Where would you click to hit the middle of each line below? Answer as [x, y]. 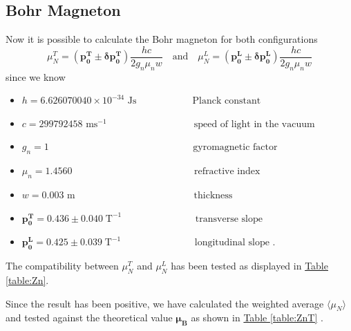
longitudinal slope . [235, 243]
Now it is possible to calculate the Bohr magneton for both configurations [162, 39]
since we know [36, 76]
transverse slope [229, 219]
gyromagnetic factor [235, 148]
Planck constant [227, 101]
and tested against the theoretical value [89, 318]
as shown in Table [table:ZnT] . [257, 318]
